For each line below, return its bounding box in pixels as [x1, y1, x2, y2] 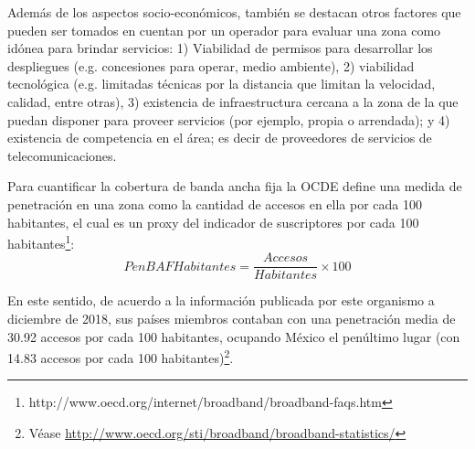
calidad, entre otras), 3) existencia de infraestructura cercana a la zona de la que [7, 91, 459, 111]
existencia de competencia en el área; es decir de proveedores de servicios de [7, 128, 432, 147]
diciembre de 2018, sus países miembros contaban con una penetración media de [7, 309, 456, 328]
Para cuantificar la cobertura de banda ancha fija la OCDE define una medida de [7, 176, 462, 196]
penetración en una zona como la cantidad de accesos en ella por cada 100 [7, 194, 423, 213]
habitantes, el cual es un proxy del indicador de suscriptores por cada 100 [7, 212, 419, 231]
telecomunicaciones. [7, 145, 117, 165]
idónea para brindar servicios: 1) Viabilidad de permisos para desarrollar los [7, 38, 433, 58]
